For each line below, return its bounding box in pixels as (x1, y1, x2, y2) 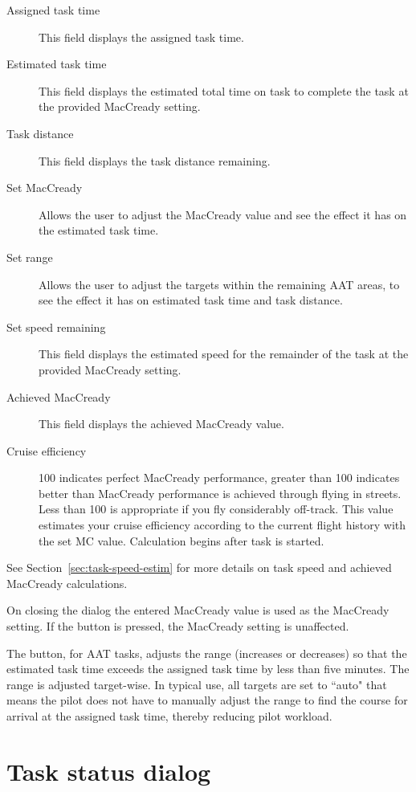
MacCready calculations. (6, 574, 128, 591)
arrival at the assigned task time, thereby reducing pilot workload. (6, 708, 332, 724)
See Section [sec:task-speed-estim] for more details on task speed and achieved (6, 559, 392, 576)
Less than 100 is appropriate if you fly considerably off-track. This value (39, 500, 394, 517)
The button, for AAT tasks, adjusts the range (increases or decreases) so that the (6, 644, 407, 661)
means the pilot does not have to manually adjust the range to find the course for (6, 692, 408, 708)
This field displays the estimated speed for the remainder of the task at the (39, 345, 409, 362)
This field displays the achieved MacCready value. (39, 415, 284, 432)
